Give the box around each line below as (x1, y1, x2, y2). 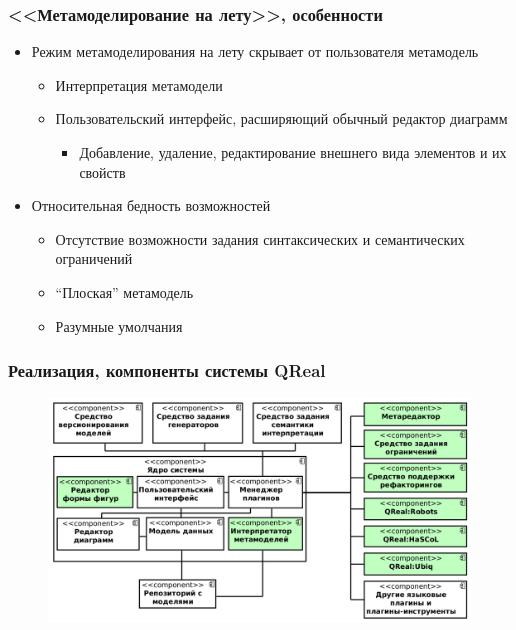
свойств (79, 161, 126, 182)
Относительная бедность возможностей (31, 195, 271, 216)
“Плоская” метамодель (55, 281, 194, 302)
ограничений (55, 248, 133, 269)
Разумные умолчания (55, 315, 183, 336)
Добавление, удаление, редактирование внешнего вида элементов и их (79, 142, 507, 162)
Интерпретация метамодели (55, 74, 223, 95)
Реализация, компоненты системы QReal (8, 358, 326, 383)
